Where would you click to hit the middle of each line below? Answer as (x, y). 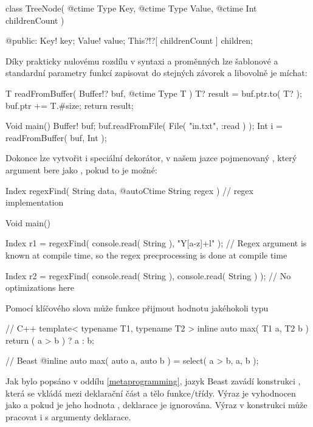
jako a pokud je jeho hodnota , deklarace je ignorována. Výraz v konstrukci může (156, 405)
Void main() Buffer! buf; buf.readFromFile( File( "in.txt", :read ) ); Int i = (144, 126)
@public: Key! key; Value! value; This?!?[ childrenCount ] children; (129, 40)
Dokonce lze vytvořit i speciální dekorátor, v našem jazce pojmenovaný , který (151, 158)
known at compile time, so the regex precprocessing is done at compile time (146, 255)
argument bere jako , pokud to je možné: (81, 169)
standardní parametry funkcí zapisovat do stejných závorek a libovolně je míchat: (156, 73)
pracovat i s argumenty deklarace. (68, 416)
